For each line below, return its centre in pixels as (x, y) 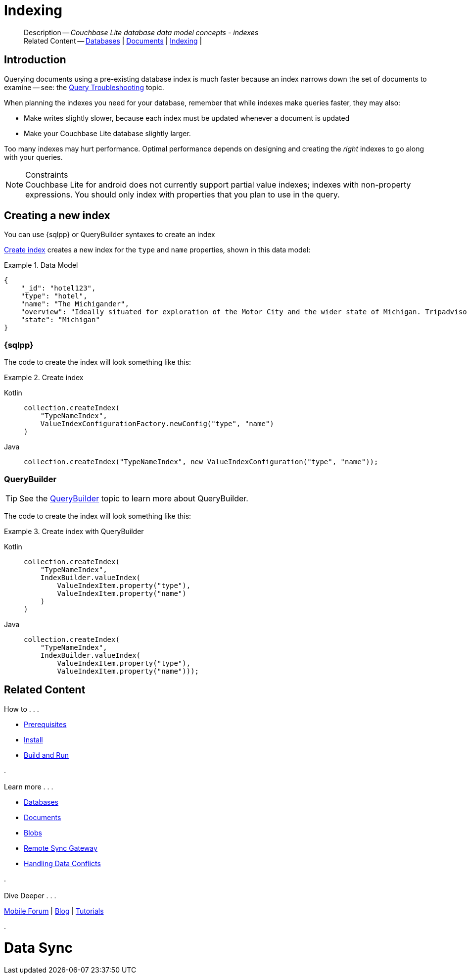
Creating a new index (57, 216)
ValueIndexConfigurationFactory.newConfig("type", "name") (157, 424)
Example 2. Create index (44, 378)
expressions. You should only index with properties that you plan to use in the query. (183, 194)
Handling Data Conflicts (62, 864)
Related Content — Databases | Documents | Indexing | (113, 41)
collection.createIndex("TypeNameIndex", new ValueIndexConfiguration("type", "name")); (201, 462)
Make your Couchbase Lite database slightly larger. (107, 133)
